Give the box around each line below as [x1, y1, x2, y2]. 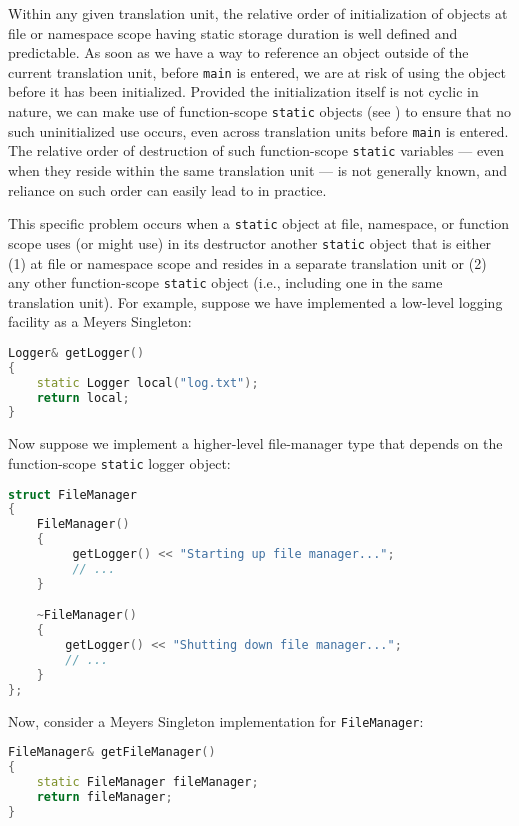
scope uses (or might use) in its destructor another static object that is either [8, 232, 492, 253]
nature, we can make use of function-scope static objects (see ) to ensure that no [8, 101, 512, 122]
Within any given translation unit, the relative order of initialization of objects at [8, 3, 508, 23]
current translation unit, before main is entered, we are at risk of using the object [8, 61, 506, 82]
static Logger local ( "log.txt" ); [36, 375, 259, 390]
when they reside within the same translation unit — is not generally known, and [8, 160, 507, 180]
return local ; [36, 390, 130, 405]
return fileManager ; [36, 789, 173, 804]
